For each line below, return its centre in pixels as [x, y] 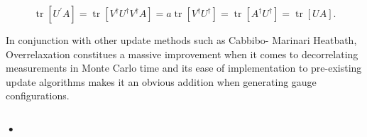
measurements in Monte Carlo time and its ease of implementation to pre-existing [184, 68]
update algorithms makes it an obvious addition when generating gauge [161, 81]
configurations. [38, 95]
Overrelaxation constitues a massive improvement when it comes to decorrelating [182, 54]
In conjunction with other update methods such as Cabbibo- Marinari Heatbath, [181, 40]
